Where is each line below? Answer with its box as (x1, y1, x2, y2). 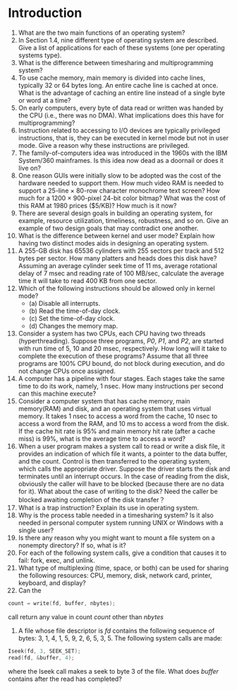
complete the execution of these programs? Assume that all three (18, 352, 209, 360)
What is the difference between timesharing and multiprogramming (18, 58, 214, 67)
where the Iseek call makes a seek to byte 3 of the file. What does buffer (8, 667, 219, 675)
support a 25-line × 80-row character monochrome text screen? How (18, 186, 221, 195)
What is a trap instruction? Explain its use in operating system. (18, 503, 200, 512)
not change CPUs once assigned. (18, 367, 116, 375)
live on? (18, 163, 42, 172)
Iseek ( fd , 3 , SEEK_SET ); (8, 648, 81, 655)
